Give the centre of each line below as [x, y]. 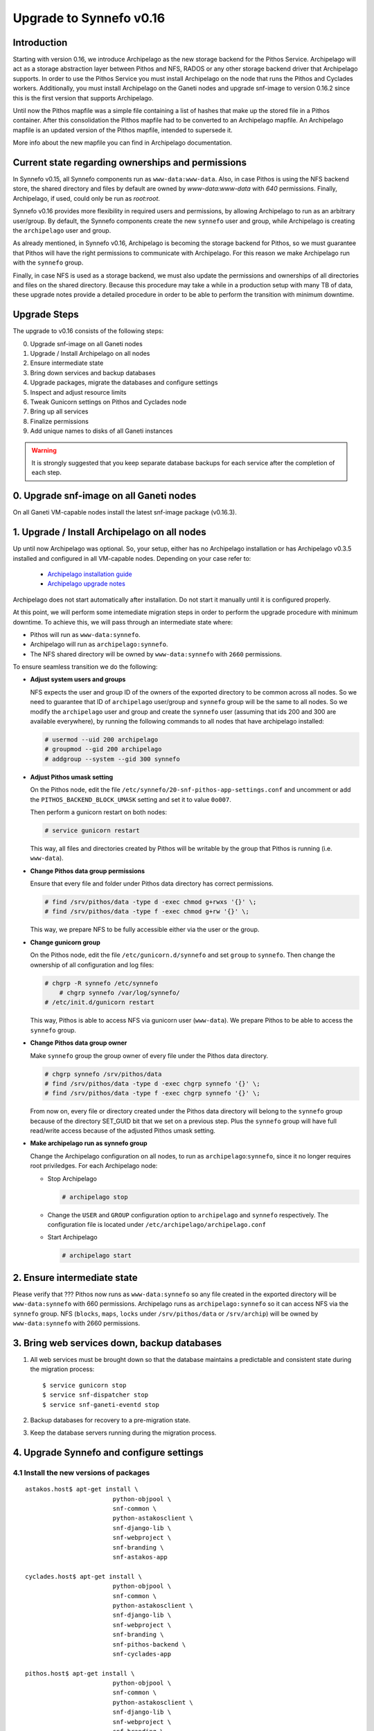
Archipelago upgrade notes [87, 584]
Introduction [40, 43]
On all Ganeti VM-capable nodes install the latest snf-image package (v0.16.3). [125, 512]
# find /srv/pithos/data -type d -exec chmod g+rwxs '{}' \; [151, 902]
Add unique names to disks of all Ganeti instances [101, 431]
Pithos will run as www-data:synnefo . [86, 634]
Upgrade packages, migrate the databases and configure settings [124, 383]
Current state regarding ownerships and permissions [130, 162]
